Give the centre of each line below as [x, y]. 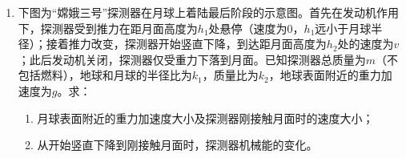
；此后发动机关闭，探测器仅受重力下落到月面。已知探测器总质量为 [192, 59]
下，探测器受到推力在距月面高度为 [108, 28]
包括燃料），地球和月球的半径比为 [105, 75]
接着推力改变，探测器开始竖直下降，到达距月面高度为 [186, 44]
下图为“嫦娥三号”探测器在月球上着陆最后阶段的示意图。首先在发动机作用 [209, 12]
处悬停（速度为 [248, 28]
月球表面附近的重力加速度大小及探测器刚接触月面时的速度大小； [205, 117]
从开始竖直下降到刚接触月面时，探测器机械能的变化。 [177, 145]
